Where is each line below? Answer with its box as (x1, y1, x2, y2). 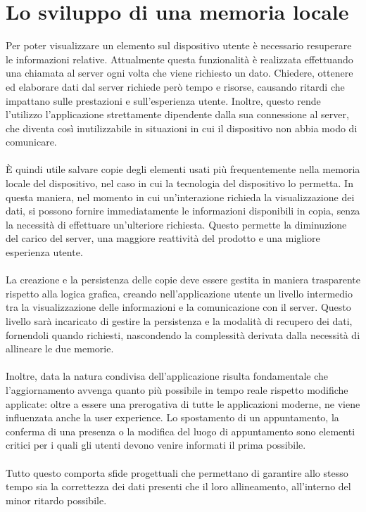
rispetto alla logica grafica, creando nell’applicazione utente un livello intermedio (6, 286, 353, 300)
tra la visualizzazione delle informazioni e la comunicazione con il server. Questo (6, 300, 351, 314)
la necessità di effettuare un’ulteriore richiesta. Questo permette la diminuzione (6, 217, 347, 231)
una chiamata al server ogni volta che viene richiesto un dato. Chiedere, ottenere (6, 65, 353, 80)
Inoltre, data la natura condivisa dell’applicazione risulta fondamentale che (6, 369, 329, 383)
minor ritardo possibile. (6, 492, 107, 507)
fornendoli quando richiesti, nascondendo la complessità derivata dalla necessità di (6, 327, 360, 342)
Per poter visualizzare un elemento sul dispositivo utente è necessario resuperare (6, 38, 352, 53)
